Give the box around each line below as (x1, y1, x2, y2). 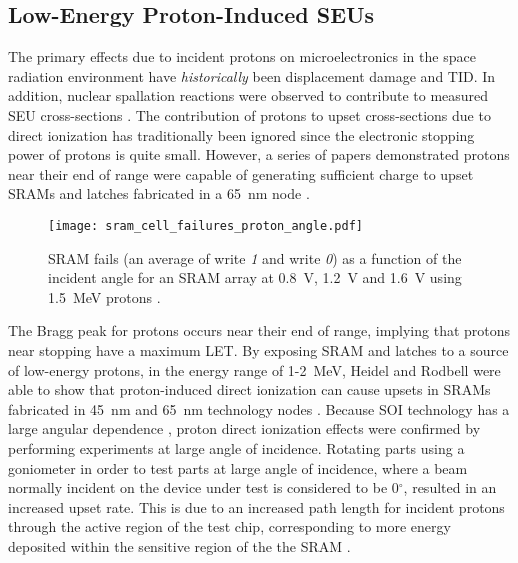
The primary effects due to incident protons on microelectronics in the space (8, 46, 476, 67)
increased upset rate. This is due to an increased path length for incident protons (8, 496, 505, 517)
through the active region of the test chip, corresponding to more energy (8, 516, 451, 537)
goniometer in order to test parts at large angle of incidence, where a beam (8, 457, 468, 478)
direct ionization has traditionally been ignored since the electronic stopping (8, 124, 475, 145)
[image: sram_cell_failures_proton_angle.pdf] (48, 218, 363, 233)
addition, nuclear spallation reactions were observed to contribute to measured (8, 85, 489, 106)
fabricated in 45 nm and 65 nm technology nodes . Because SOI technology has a (8, 398, 510, 419)
